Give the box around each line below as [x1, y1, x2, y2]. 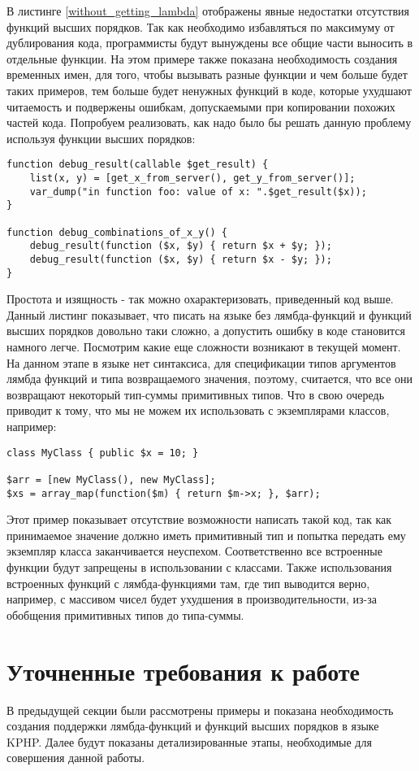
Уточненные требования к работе [6, 654, 361, 687]
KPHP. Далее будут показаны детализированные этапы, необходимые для [6, 733, 372, 750]
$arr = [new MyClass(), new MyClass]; [6, 473, 216, 486]
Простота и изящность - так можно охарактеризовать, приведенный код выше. [6, 290, 394, 307]
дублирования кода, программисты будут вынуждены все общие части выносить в [6, 34, 413, 51]
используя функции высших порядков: [6, 129, 196, 146]
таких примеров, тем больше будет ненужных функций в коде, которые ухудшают [6, 81, 412, 98]
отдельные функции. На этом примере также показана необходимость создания [6, 50, 398, 67]
